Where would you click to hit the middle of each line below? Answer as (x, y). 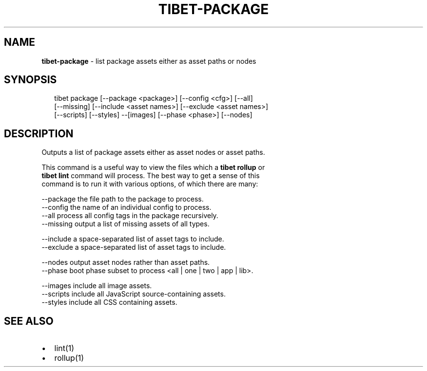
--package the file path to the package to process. (123, 199)
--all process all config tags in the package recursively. (130, 216)
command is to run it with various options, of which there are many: (150, 184)
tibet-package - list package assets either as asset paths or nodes (149, 61)
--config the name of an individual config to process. (126, 207)
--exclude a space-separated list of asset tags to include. (134, 247)
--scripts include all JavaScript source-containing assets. (134, 294)
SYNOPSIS (30, 80)
